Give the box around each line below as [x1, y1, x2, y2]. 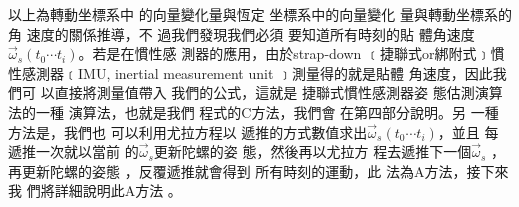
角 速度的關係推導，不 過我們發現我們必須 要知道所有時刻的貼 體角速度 [8, 23, 475, 44]
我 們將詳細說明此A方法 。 [8, 180, 182, 201]
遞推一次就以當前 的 [8, 141, 139, 162]
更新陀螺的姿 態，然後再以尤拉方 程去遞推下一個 [153, 141, 472, 162]
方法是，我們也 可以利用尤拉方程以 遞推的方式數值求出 [8, 121, 368, 142]
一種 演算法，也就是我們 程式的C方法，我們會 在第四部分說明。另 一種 [35, 101, 499, 122]
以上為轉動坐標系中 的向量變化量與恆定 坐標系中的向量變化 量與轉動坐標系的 [8, 4, 512, 24]
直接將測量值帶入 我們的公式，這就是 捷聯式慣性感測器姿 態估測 [54, 82, 475, 103]
